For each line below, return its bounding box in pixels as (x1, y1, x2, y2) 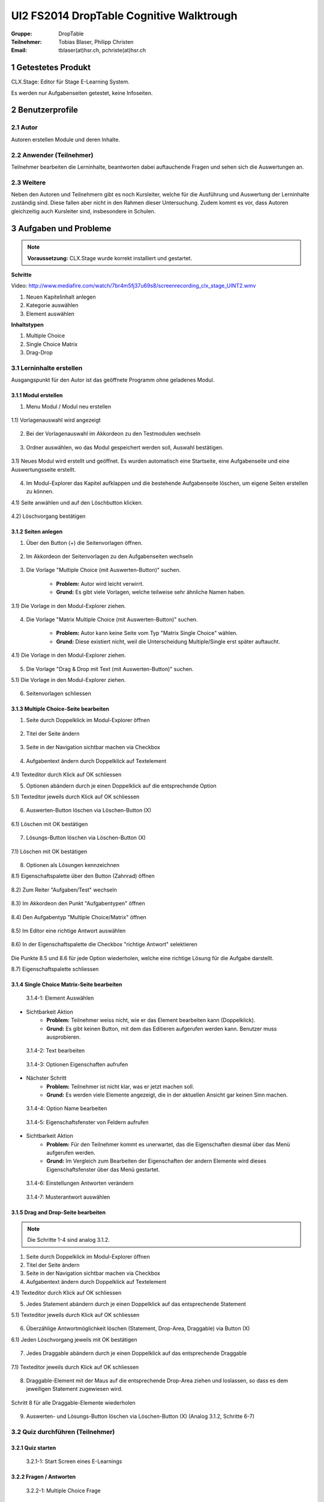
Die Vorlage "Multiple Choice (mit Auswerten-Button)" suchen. (26, 567, 181, 574)
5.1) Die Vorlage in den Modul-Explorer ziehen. (11, 676, 126, 683)
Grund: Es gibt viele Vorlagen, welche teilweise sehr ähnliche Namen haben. (56, 589, 245, 596)
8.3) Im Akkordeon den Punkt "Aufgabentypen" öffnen (11, 900, 145, 907)
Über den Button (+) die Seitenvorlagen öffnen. (26, 539, 143, 546)
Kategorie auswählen (26, 302, 79, 309)
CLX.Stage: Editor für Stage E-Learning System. (11, 78, 130, 85)
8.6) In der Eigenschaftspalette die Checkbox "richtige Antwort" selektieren (11, 941, 197, 948)
